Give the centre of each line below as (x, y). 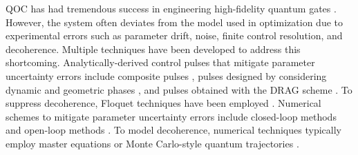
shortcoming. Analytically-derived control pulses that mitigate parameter (160, 62)
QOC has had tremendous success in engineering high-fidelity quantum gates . (171, 8)
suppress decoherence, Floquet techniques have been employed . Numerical (163, 103)
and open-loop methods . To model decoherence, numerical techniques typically (173, 130)
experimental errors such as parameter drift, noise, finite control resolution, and (174, 35)
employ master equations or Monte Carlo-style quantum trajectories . (152, 143)
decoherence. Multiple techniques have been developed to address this (153, 49)
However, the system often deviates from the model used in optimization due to (175, 22)
